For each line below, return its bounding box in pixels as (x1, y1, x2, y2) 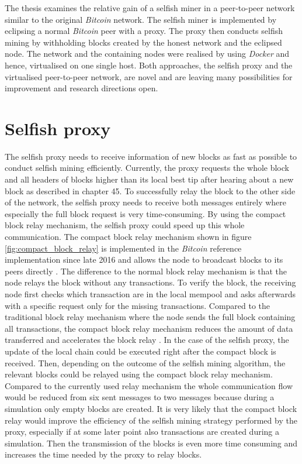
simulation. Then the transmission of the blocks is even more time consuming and (5, 436, 298, 449)
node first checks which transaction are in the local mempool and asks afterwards (5, 288, 296, 300)
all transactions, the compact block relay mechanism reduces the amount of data (5, 322, 293, 334)
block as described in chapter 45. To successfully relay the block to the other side (5, 184, 296, 197)
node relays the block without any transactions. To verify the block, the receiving (5, 276, 296, 288)
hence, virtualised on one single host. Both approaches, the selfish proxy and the (5, 59, 293, 71)
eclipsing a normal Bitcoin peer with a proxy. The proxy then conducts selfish (5, 25, 283, 37)
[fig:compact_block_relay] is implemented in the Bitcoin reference (5, 242, 242, 254)
